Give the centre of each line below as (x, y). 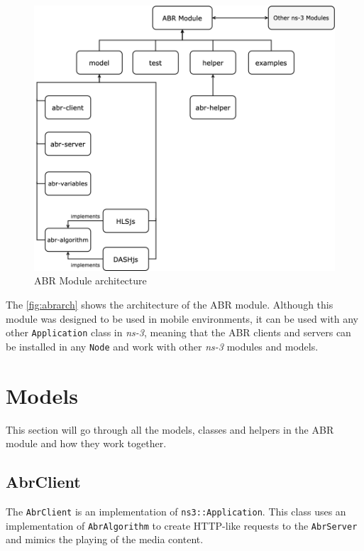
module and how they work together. (86, 443)
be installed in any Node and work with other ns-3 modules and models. (162, 346)
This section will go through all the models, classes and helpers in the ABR (170, 429)
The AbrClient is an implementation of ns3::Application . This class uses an (176, 511)
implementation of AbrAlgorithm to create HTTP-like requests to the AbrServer (182, 525)
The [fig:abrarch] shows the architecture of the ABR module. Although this (170, 304)
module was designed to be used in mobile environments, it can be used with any (182, 318)
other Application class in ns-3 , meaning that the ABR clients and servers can (178, 332)
